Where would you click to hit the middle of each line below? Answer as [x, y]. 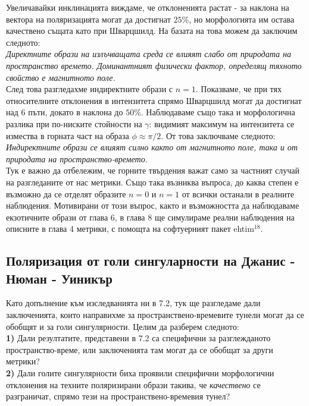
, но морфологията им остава [242, 19]
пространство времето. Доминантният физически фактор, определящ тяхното [154, 65]
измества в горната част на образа [68, 135]
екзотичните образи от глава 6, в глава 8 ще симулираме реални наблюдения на [150, 217]
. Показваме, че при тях [238, 89]
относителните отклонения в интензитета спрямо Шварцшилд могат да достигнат [154, 100]
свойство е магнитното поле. [61, 77]
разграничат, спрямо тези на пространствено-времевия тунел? [118, 396]
